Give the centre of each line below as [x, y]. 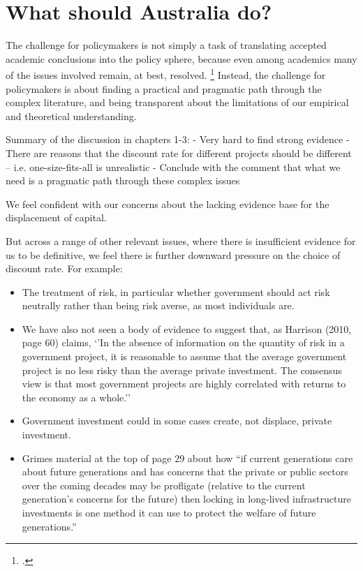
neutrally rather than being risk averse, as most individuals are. [158, 305]
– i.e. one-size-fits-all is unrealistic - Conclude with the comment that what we [173, 166]
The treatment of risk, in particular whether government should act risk [176, 291]
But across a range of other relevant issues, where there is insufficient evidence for [181, 240]
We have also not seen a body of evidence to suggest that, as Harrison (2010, [187, 328]
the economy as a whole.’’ [76, 397]
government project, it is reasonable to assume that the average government [184, 356]
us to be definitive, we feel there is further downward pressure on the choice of [173, 254]
